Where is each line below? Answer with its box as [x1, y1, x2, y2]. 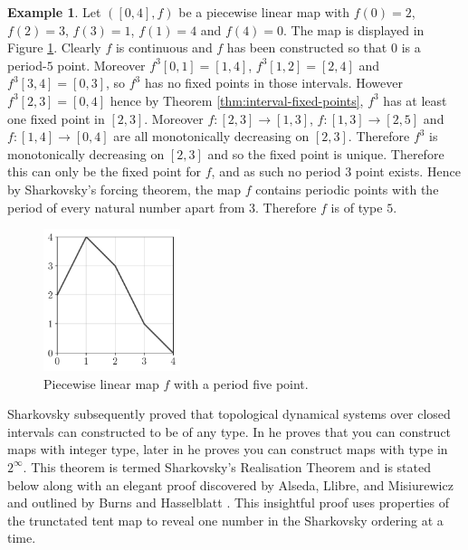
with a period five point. [174, 374, 309, 393]
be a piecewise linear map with [178, 3, 350, 21]
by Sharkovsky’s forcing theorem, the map [7, 179, 242, 198]
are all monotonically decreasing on [113, 127, 310, 146]
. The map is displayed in [283, 20, 425, 39]
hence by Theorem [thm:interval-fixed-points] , [110, 90, 364, 109]
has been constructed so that [226, 38, 387, 57]
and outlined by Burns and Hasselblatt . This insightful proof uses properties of [7, 493, 449, 512]
